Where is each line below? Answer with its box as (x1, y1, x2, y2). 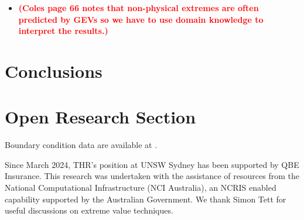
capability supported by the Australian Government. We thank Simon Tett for (5, 192, 286, 205)
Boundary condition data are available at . (5, 139, 158, 151)
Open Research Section (5, 105, 196, 129)
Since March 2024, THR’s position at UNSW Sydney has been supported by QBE (5, 158, 299, 170)
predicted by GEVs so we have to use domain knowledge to (18, 13, 264, 25)
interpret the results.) (18, 25, 108, 37)
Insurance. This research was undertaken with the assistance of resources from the (5, 170, 299, 182)
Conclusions (5, 59, 103, 82)
